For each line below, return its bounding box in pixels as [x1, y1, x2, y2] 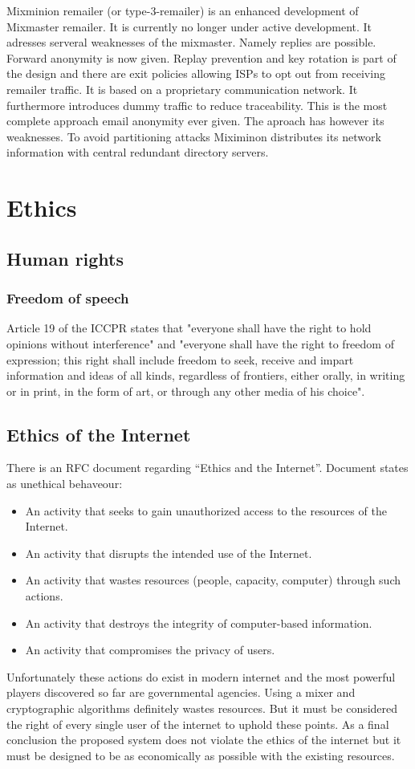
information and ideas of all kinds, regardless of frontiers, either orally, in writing [6, 367, 405, 384]
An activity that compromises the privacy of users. [25, 641, 275, 658]
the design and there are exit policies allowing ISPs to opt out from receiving [6, 65, 385, 82]
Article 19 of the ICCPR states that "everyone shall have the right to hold [6, 319, 372, 336]
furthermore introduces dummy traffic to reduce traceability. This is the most [6, 96, 388, 113]
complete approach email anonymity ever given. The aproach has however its [6, 112, 384, 129]
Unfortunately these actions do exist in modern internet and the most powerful [6, 668, 396, 685]
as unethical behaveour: [6, 475, 123, 492]
